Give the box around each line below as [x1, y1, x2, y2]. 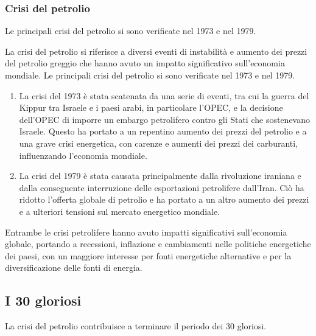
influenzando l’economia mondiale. [19, 149, 147, 161]
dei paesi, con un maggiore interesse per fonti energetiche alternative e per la [5, 249, 292, 262]
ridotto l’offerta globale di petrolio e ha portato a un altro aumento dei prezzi [19, 193, 309, 206]
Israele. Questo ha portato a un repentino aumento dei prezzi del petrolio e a [19, 125, 307, 138]
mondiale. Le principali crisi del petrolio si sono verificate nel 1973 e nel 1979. [5, 69, 295, 81]
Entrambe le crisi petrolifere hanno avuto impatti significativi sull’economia [5, 225, 287, 238]
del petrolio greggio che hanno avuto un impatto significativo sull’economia [5, 57, 285, 69]
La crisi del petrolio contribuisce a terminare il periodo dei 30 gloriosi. [5, 320, 267, 332]
